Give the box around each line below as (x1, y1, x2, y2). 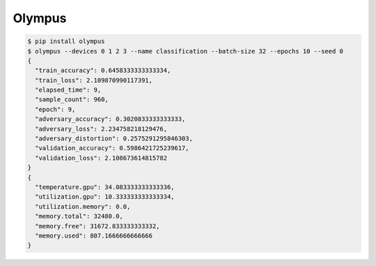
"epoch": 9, (35, 105, 76, 113)
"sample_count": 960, (35, 96, 109, 103)
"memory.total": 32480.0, (35, 213, 123, 220)
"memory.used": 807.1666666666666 (35, 231, 153, 240)
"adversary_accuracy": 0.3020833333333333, (35, 115, 186, 123)
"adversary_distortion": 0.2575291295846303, (35, 135, 193, 142)
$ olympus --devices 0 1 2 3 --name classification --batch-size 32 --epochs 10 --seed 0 (27, 47, 344, 55)
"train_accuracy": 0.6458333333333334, (35, 67, 171, 74)
